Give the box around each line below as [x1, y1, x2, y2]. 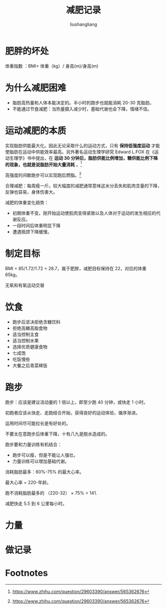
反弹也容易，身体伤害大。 [5, 189, 58, 195]
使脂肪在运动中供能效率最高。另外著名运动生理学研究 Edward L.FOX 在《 [5, 149, 155, 155]
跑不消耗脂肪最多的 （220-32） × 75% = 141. [5, 490, 97, 496]
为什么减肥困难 [5, 82, 67, 94]
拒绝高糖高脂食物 [12, 325, 48, 331]
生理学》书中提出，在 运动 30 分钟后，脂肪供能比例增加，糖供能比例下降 [9, 155, 158, 161]
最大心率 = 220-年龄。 [5, 479, 51, 485]
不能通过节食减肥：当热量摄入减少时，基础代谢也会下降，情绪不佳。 [12, 105, 152, 112]
